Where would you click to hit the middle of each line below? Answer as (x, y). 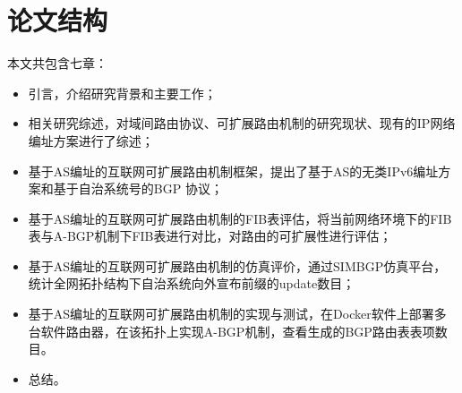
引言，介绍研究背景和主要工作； (122, 93)
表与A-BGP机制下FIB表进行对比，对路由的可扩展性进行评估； (210, 236)
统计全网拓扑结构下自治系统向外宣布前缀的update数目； (192, 283)
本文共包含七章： (57, 63)
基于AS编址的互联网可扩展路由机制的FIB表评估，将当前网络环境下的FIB (240, 218)
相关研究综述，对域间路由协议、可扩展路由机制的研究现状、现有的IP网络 (242, 123)
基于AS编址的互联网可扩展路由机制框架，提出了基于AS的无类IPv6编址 (233, 171)
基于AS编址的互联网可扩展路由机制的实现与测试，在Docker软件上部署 (231, 314)
